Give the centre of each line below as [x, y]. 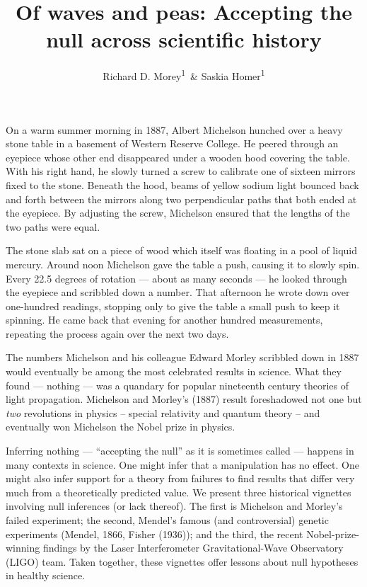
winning [23, 548]
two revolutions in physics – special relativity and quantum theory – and [163, 412]
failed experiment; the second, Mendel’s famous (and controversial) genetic [167, 520]
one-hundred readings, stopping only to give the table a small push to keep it [173, 306]
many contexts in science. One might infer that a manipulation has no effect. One [182, 464]
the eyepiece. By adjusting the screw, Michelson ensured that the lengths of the [178, 213]
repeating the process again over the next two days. [117, 333]
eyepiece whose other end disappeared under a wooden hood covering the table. [178, 157]
